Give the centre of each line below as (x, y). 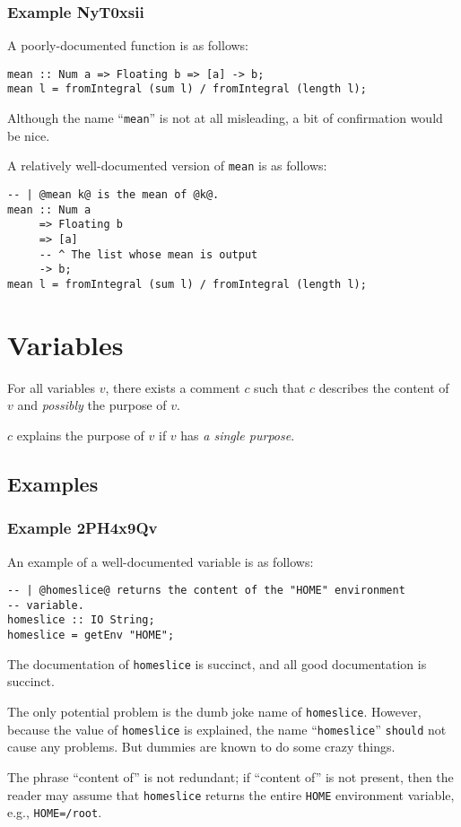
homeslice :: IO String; (81, 620)
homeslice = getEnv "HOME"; (91, 635)
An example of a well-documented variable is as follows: (161, 561)
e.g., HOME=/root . (55, 812)
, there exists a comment (173, 387)
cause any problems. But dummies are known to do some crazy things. (201, 747)
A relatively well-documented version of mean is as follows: (167, 165)
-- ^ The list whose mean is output (148, 254)
